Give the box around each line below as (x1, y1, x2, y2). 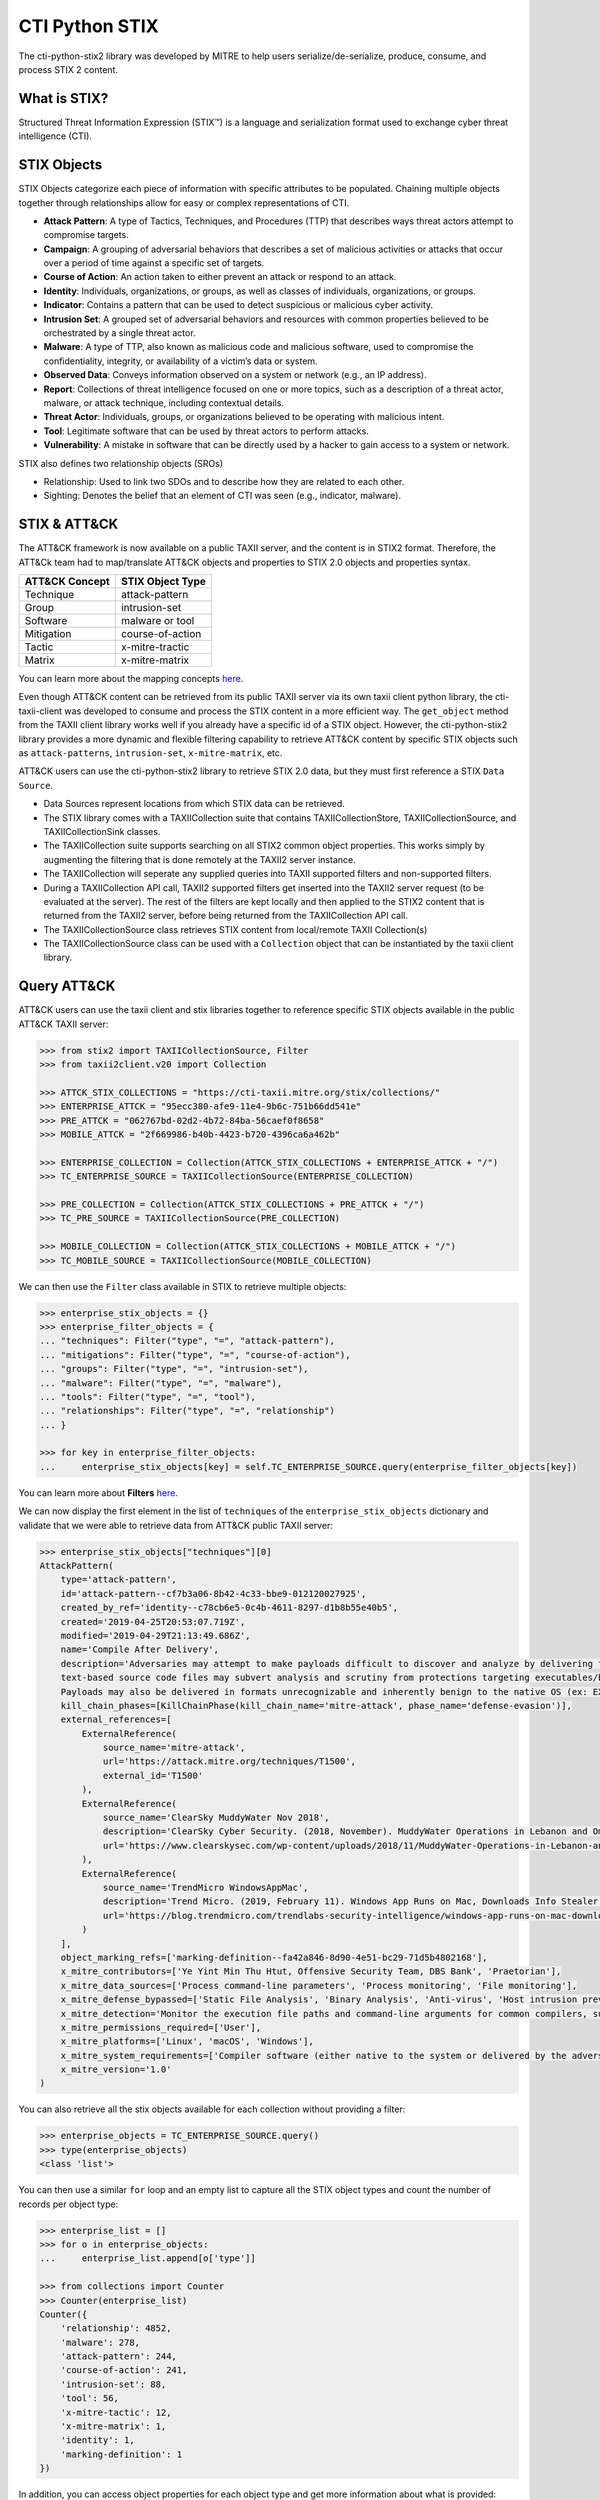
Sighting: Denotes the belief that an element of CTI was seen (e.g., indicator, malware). (43, 490, 402, 502)
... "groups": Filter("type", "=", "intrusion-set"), (39, 1363, 309, 1375)
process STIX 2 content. (18, 63, 119, 75)
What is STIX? (18, 90, 109, 107)
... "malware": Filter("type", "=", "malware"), (39, 1377, 283, 1389)
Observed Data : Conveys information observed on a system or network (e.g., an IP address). (43, 369, 427, 381)
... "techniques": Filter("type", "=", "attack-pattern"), (39, 1335, 335, 1347)
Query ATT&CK (18, 978, 116, 995)
